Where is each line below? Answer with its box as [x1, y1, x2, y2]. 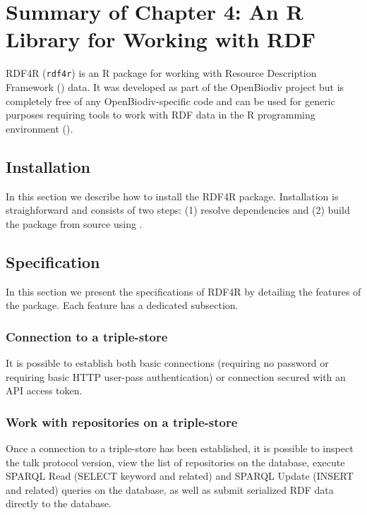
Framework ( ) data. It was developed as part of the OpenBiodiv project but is [6, 79, 344, 94]
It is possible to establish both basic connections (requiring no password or [6, 355, 329, 370]
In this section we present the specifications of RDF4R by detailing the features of [6, 284, 361, 298]
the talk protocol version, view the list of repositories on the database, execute [6, 454, 345, 469]
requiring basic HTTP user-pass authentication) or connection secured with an [6, 369, 346, 384]
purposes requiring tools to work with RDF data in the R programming [6, 107, 315, 122]
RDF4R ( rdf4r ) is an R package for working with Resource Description [6, 66, 317, 80]
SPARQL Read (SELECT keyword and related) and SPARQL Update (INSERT [6, 468, 354, 483]
